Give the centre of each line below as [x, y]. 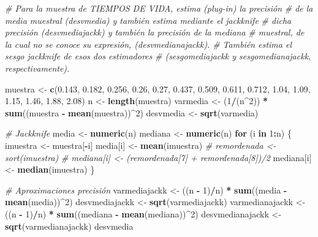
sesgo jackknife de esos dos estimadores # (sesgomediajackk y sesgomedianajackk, [158, 56]
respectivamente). [37, 68]
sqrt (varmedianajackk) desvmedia [69, 226]
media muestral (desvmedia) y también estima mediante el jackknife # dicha [148, 20]
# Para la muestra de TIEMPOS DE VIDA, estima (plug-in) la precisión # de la [159, 8]
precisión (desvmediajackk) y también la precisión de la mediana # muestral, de [155, 32]
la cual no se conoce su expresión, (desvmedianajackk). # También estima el [148, 44]
